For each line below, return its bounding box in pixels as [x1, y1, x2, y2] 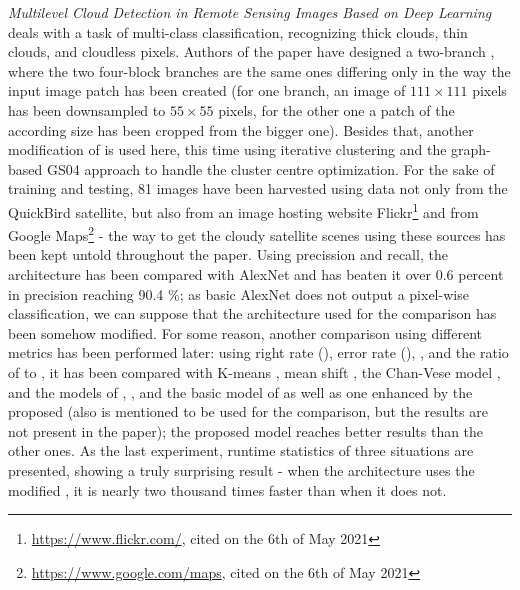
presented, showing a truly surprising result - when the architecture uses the [8, 459, 475, 480]
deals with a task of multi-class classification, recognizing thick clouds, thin [8, 21, 468, 42]
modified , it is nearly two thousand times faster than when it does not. [8, 479, 447, 500]
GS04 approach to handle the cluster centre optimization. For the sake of [46, 158, 495, 179]
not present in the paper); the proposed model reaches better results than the [8, 420, 484, 441]
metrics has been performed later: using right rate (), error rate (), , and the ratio [8, 342, 509, 363]
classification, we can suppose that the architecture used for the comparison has [8, 303, 497, 324]
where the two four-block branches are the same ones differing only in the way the [8, 60, 511, 81]
